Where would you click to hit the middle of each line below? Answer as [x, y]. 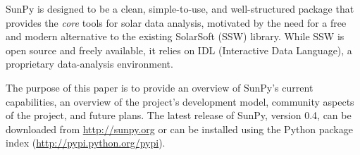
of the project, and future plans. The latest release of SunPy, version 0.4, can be [179, 115]
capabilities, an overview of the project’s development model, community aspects [180, 101]
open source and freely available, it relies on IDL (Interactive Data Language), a [179, 50]
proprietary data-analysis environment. [89, 64]
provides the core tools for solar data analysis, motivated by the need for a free [176, 22]
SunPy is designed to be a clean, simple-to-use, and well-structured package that [180, 8]
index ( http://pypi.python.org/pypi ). [86, 143]
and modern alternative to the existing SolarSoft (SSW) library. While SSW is [175, 36]
